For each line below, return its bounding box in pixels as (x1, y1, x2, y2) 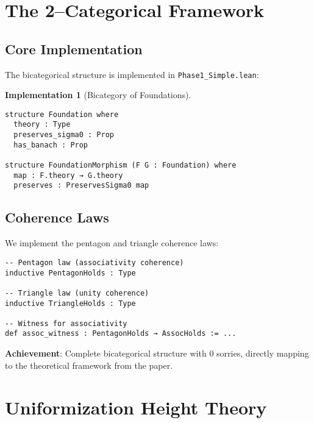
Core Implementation (5, 39, 143, 58)
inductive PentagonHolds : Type (5, 268, 136, 277)
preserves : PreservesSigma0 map (13, 181, 149, 190)
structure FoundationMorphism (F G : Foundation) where (5, 161, 237, 170)
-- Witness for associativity (5, 319, 127, 328)
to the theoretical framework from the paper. (5, 358, 173, 371)
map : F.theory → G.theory (13, 171, 123, 180)
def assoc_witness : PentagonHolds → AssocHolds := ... (5, 329, 237, 338)
